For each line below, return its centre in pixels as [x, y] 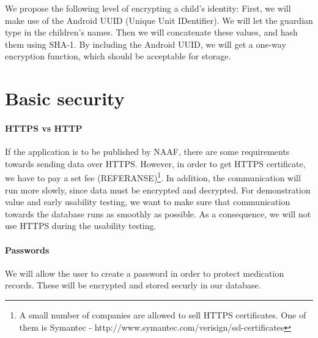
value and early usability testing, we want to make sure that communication [148, 202]
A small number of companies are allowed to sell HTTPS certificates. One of [163, 314]
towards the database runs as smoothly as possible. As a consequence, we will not [158, 213]
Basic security [65, 98]
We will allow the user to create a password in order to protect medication [145, 273]
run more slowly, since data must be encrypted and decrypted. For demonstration [158, 190]
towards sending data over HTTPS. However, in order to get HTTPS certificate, [155, 163]
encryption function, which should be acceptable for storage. [118, 56]
